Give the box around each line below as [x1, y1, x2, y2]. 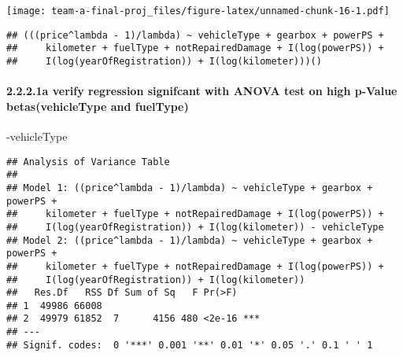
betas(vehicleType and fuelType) [6, 98, 189, 114]
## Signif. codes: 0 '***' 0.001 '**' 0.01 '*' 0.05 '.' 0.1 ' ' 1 [6, 339, 373, 351]
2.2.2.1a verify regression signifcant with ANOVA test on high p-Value [6, 83, 397, 99]
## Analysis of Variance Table [6, 156, 170, 167]
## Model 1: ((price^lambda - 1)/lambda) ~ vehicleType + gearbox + [6, 182, 373, 193]
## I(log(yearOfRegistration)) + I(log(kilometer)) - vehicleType [6, 221, 384, 233]
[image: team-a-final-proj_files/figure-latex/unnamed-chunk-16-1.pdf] [6, 6, 390, 17]
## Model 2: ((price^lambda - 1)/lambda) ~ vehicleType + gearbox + [6, 234, 373, 246]
